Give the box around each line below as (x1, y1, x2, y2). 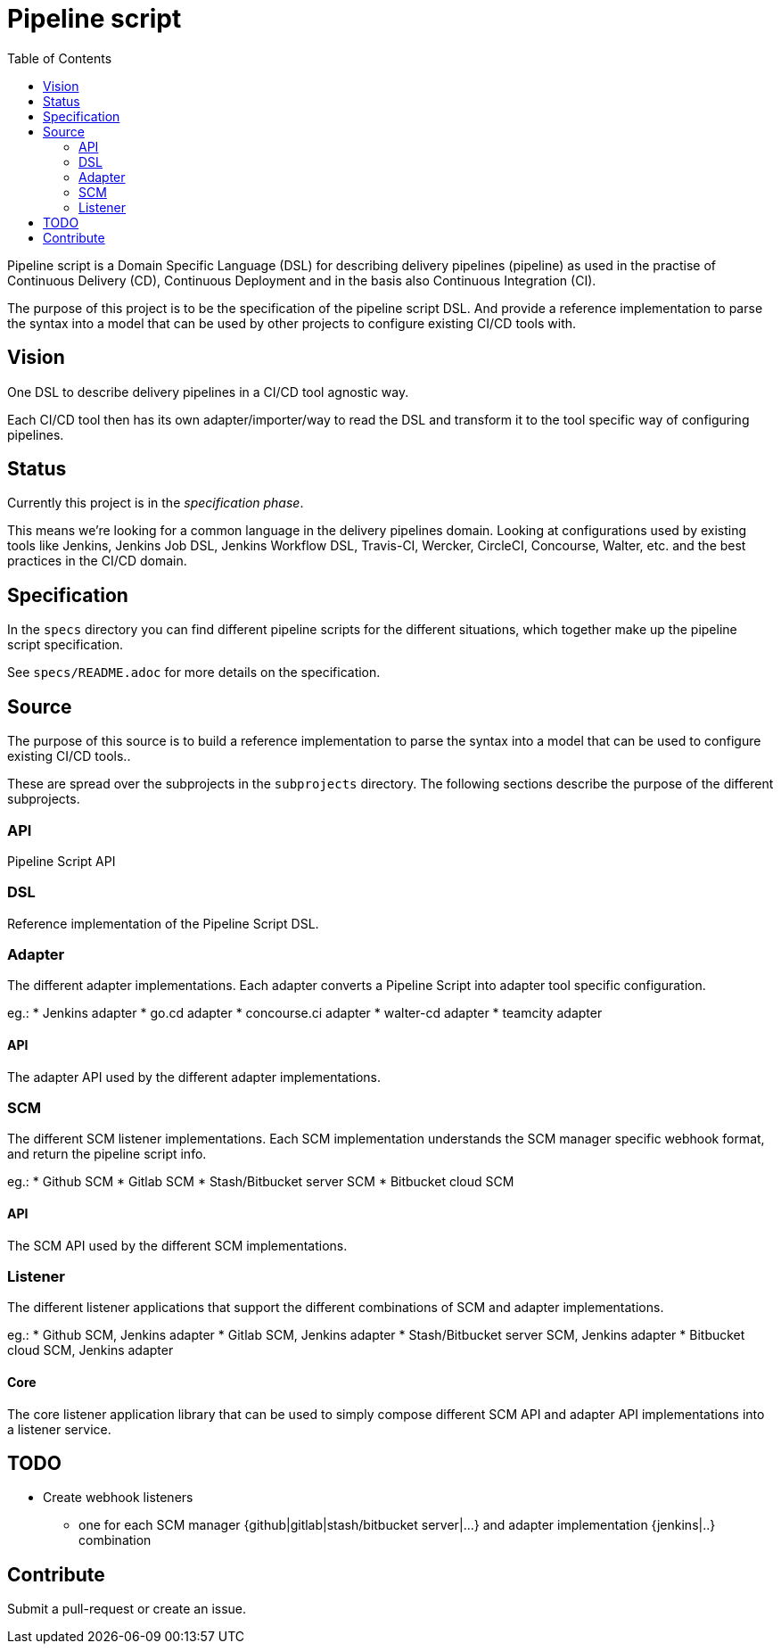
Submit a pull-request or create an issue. (7, 1601, 247, 1617)
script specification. (7, 637, 124, 653)
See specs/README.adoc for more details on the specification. (7, 665, 381, 681)
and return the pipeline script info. (7, 1146, 207, 1162)
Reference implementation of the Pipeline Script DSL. (7, 915, 319, 931)
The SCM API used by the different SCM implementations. (7, 1237, 348, 1253)
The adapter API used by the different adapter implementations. (7, 1069, 382, 1085)
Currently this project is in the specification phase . (7, 495, 304, 511)
